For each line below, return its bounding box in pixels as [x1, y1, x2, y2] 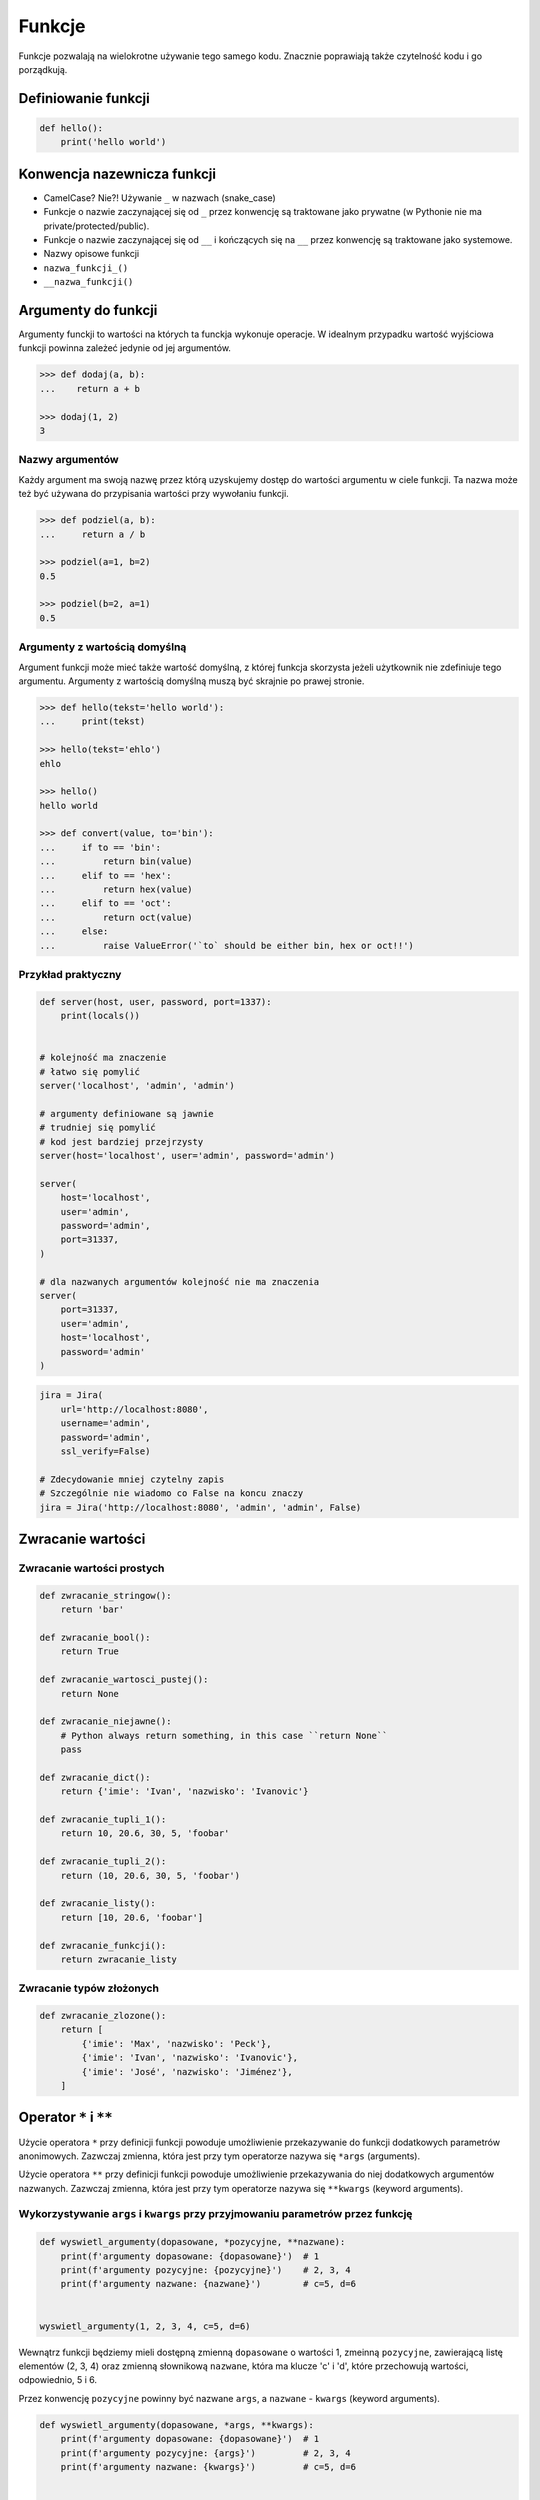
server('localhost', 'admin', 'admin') [39, 1080, 235, 1092]
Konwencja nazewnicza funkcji [18, 165, 217, 182]
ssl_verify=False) [60, 1446, 151, 1457]
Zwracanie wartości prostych [18, 1561, 165, 1575]
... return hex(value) [39, 884, 194, 895]
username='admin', [60, 1418, 151, 1429]
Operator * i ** [18, 2109, 113, 2126]
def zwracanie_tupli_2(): [39, 1856, 167, 1867]
